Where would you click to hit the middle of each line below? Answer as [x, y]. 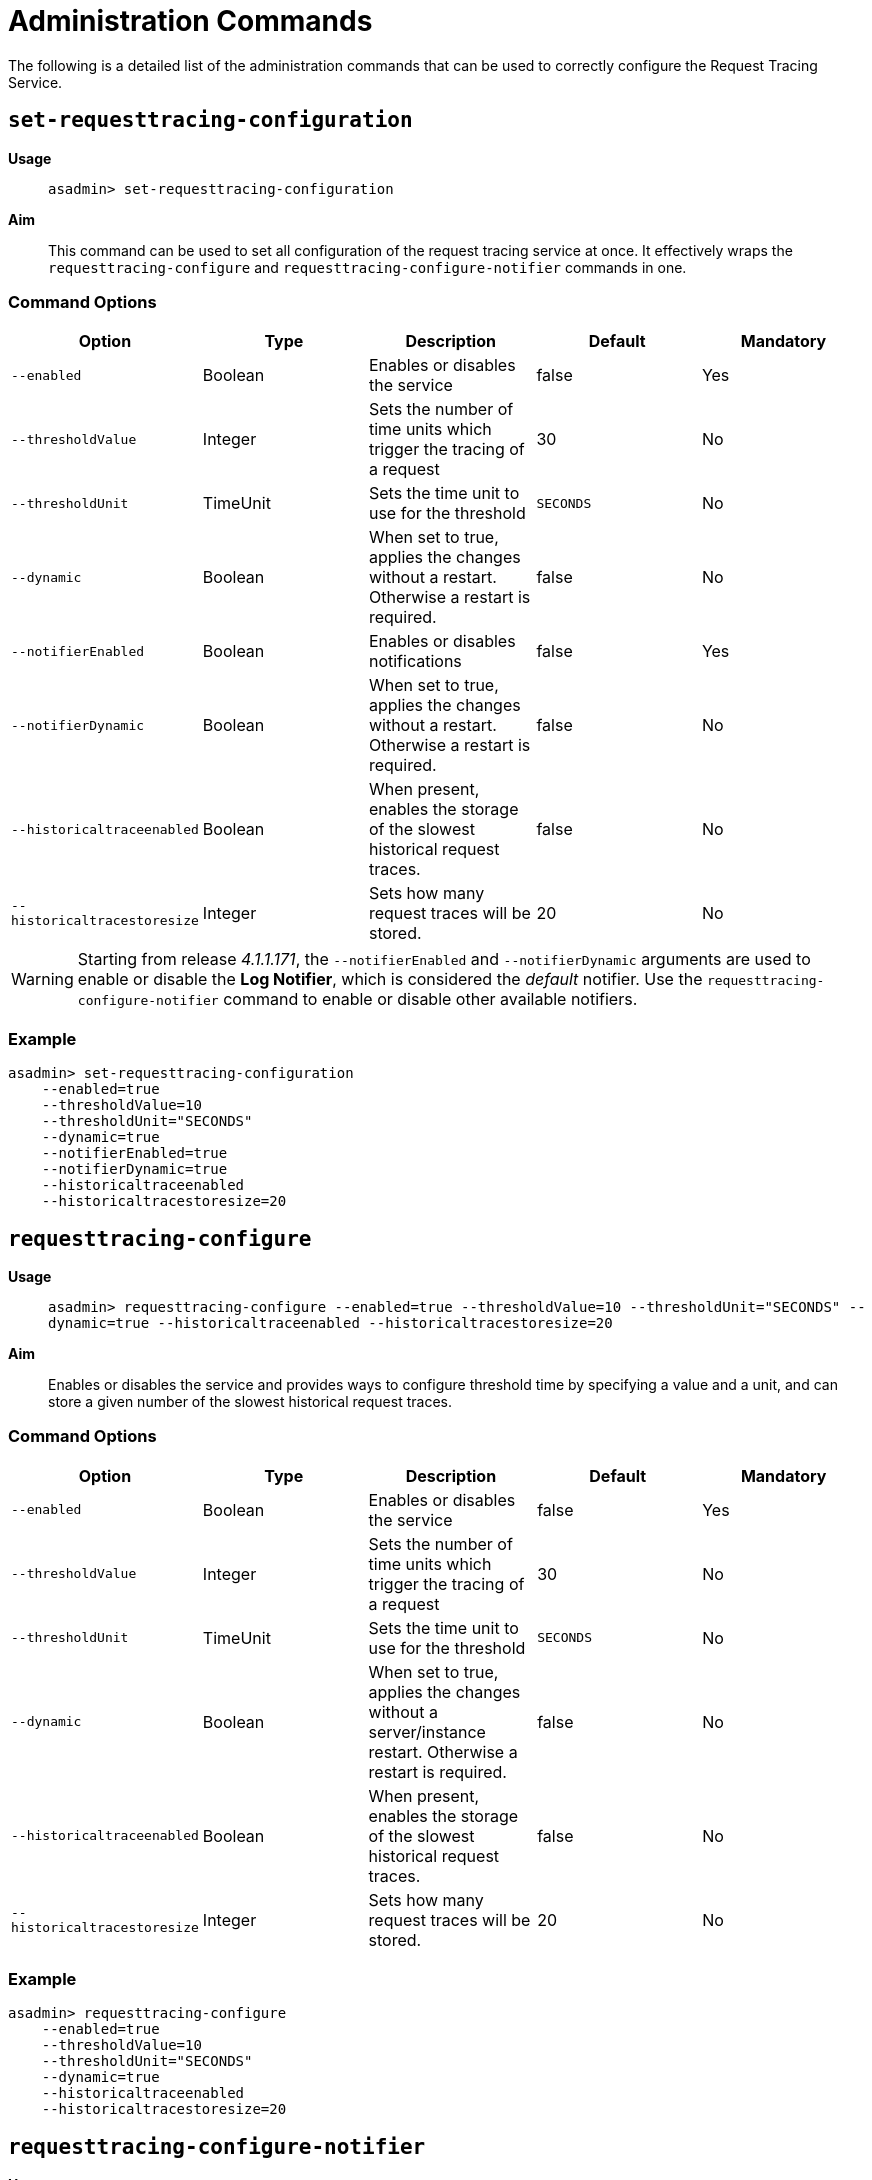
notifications [415, 661]
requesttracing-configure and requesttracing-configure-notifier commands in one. [367, 267]
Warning [42, 979]
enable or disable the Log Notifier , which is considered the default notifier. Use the [390, 979]
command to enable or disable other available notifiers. [430, 999]
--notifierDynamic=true [134, 1169]
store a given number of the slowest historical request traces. [250, 1401]
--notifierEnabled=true [134, 1153]
